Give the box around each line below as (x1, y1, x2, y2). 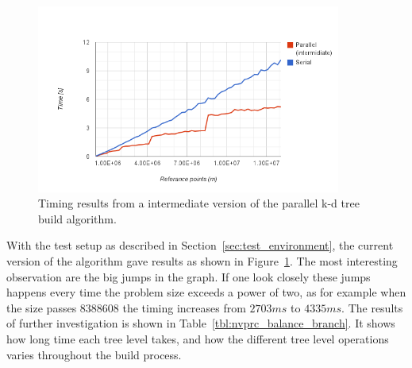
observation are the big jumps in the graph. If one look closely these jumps (6, 268, 371, 285)
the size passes (6, 299, 77, 316)
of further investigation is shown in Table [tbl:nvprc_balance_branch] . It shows (6, 315, 395, 331)
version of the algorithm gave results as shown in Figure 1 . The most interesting (6, 253, 398, 269)
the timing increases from (122, 299, 246, 316)
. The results (341, 299, 403, 316)
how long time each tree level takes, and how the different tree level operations (6, 331, 389, 347)
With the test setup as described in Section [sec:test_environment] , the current (6, 237, 394, 254)
